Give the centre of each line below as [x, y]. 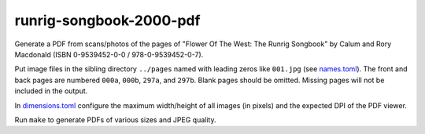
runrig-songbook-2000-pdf [107, 20]
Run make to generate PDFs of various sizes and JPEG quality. [115, 120]
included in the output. [51, 91]
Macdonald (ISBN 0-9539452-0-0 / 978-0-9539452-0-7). [109, 54]
